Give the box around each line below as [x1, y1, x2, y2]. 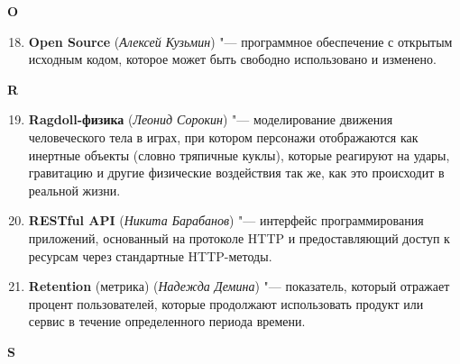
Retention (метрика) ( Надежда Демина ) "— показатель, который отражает [28, 277, 450, 296]
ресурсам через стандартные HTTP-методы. [28, 246, 272, 265]
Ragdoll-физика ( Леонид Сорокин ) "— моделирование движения [28, 110, 393, 129]
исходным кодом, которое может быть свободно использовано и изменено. [28, 50, 437, 68]
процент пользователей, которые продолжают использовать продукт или [28, 294, 424, 313]
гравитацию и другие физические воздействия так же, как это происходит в [28, 163, 445, 182]
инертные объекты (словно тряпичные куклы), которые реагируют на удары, [28, 145, 450, 164]
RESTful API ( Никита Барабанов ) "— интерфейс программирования [28, 211, 424, 230]
